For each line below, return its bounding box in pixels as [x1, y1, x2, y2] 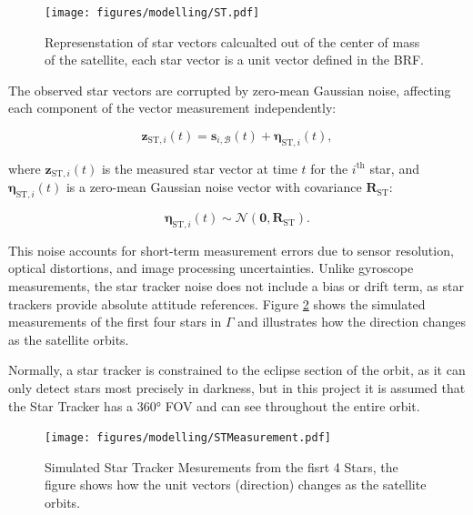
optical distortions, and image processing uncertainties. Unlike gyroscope [8, 258, 414, 278]
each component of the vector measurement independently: [8, 98, 337, 117]
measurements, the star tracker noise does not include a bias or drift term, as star [8, 277, 464, 296]
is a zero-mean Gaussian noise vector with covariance [65, 177, 362, 197]
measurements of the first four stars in [8, 312, 222, 331]
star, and [369, 158, 419, 177]
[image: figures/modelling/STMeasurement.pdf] [45, 431, 331, 445]
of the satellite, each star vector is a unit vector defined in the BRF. [45, 50, 425, 69]
